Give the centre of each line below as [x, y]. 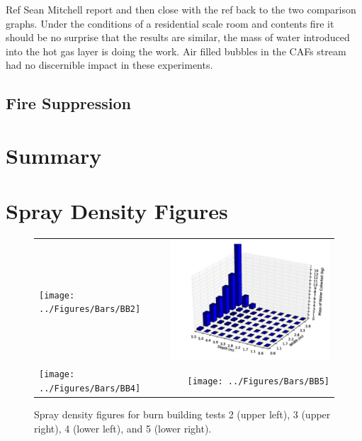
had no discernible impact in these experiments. [109, 65]
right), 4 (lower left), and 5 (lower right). [123, 428]
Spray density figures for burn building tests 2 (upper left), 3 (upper [182, 414]
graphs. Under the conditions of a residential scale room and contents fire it [170, 23]
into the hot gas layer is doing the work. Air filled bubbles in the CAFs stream [176, 51]
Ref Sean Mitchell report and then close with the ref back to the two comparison [181, 9]
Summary [54, 155]
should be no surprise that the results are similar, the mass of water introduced [178, 37]
